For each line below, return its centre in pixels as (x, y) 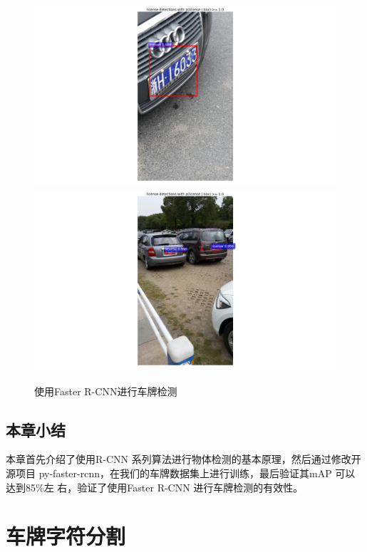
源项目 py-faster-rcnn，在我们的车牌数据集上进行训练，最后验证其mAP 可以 (181, 473)
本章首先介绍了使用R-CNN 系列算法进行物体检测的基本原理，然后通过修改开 (183, 459)
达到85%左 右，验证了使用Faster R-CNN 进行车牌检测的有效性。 (155, 487)
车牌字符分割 (66, 536)
